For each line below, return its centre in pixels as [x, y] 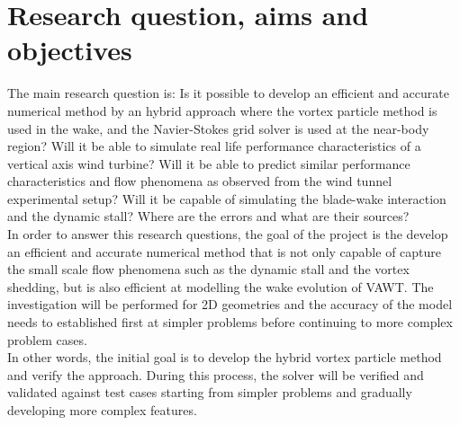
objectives [70, 50]
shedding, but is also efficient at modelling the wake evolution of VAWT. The [221, 286]
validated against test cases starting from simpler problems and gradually [210, 392]
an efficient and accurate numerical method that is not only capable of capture [225, 251]
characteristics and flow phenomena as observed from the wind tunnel [200, 181]
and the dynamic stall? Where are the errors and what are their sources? [208, 216]
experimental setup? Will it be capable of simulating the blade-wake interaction [227, 198]
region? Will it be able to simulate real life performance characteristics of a [214, 146]
